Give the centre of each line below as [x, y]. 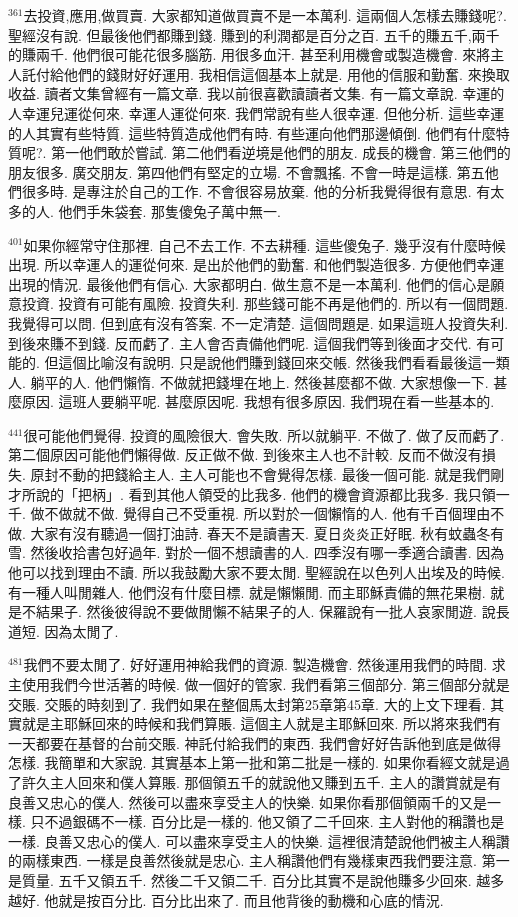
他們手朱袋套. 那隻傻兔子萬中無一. [169, 210]
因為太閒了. [81, 630]
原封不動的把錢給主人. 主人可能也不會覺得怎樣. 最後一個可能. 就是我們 [260, 474]
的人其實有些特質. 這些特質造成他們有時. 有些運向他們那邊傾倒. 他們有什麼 [252, 132]
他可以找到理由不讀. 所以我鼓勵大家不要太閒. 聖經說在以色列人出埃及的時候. [256, 572]
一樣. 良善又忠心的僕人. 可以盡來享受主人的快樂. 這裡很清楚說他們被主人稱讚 [259, 840]
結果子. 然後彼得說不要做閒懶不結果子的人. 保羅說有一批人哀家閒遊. [256, 611]
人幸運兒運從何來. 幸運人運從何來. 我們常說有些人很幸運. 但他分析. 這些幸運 [256, 112]
